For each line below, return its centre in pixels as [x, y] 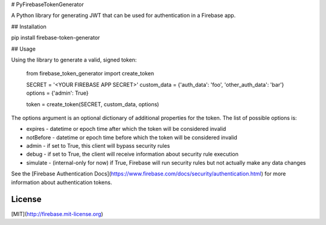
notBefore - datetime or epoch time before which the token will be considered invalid [132, 137]
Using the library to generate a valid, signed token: [74, 60]
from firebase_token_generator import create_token [90, 74]
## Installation [29, 27]
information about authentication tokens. [62, 182]
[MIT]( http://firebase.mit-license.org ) [57, 214]
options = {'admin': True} [57, 93]
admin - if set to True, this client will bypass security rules [98, 146]
